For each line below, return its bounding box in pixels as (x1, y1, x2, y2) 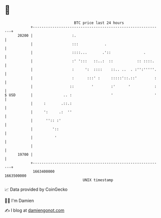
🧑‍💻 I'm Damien (4, 198, 34, 203)
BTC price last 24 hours (74, 20, 124, 25)
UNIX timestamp (82, 177, 113, 183)
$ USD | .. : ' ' (4, 92, 157, 98)
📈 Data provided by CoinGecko (4, 186, 68, 192)
